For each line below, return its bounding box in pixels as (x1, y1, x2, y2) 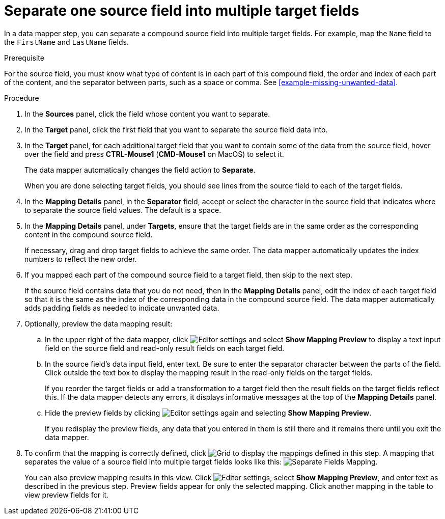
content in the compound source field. (24, 230, 153, 239)
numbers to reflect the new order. (24, 254, 137, 263)
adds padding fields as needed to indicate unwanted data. (24, 303, 219, 312)
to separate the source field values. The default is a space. (24, 205, 221, 214)
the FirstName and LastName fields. (4, 37, 129, 46)
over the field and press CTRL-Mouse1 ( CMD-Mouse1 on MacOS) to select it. (24, 149, 284, 158)
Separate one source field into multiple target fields (4, 2, 359, 19)
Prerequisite (4, 53, 44, 62)
